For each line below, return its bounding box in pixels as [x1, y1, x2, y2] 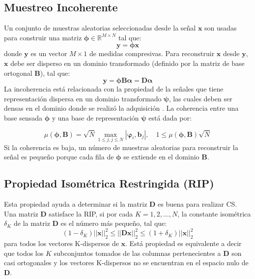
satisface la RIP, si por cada [49, 208, 133, 218]
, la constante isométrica [177, 208, 251, 218]
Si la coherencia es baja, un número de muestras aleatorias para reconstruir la [4, 142, 238, 152]
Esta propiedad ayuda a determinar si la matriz [4, 199, 147, 209]
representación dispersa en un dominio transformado [4, 93, 162, 103]
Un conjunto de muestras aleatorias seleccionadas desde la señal [4, 23, 196, 33]
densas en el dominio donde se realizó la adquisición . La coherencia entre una [4, 103, 239, 113]
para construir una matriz [4, 32, 82, 42]
